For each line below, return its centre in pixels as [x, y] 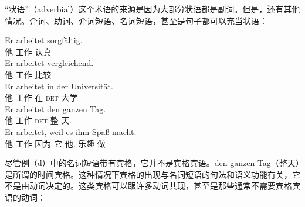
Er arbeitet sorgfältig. [44, 40]
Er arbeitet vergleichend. [49, 63]
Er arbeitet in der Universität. [59, 86]
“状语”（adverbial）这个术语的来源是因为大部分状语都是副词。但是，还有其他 [152, 9]
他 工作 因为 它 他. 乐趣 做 [55, 143]
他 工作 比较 [28, 74]
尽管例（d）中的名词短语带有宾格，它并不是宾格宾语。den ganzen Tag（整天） [152, 163]
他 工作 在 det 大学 [41, 97]
